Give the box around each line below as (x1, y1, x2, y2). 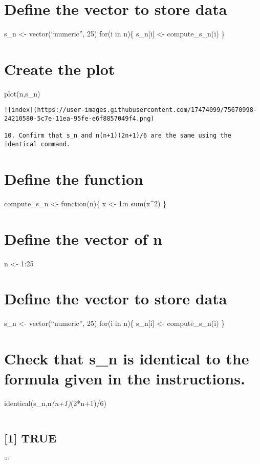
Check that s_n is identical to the (4, 348, 249, 369)
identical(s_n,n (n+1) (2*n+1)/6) (4, 398, 106, 409)
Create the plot (4, 58, 115, 79)
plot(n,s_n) (4, 88, 40, 99)
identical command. (4, 141, 70, 148)
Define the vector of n (4, 228, 162, 249)
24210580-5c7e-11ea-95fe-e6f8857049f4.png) (4, 115, 155, 123)
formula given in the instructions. (4, 368, 245, 389)
